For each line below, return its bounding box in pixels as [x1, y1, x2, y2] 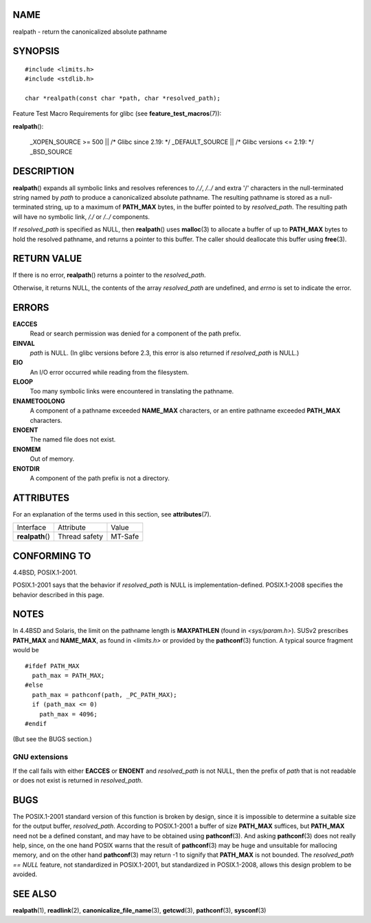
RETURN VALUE [12, 253, 82, 265]
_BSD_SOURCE [30, 147, 73, 156]
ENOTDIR [12, 464, 41, 473]
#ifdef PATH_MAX [25, 662, 80, 670]
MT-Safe [111, 532, 139, 541]
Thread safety [57, 532, 103, 541]
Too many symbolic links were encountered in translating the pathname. [30, 387, 234, 395]
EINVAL [12, 339, 35, 347]
